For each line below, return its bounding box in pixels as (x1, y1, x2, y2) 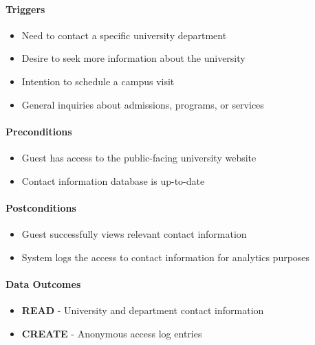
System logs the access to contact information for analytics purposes (21, 249, 310, 264)
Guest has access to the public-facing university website (21, 150, 257, 164)
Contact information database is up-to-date (21, 173, 205, 188)
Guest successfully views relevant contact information (21, 226, 247, 241)
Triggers (6, 1, 45, 16)
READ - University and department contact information (21, 302, 264, 317)
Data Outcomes (6, 276, 81, 291)
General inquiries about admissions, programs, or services (21, 97, 264, 111)
